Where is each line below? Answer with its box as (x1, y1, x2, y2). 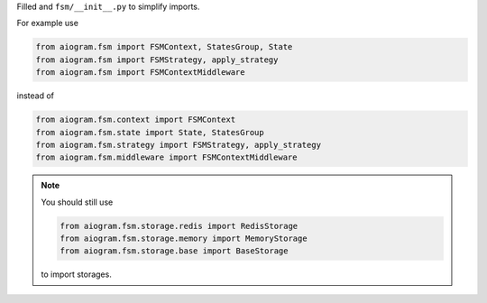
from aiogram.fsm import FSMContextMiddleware (35, 68, 245, 78)
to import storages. (41, 269, 112, 280)
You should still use (41, 197, 114, 207)
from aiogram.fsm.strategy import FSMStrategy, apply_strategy (35, 140, 322, 150)
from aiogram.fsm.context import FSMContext (35, 115, 236, 125)
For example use (16, 18, 78, 29)
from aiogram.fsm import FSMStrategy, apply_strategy (35, 54, 279, 65)
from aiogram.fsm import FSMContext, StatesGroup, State (35, 41, 293, 52)
